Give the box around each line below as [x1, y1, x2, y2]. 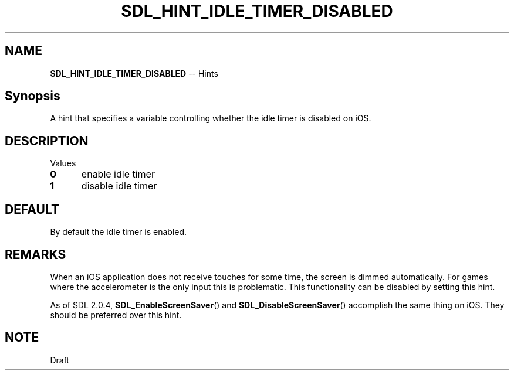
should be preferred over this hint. [50, 309, 182, 320]
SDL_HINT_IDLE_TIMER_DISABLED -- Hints [50, 68, 218, 79]
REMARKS [5, 247, 66, 262]
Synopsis [5, 88, 60, 104]
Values [50, 158, 76, 169]
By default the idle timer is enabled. [50, 227, 187, 237]
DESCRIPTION [5, 133, 89, 148]
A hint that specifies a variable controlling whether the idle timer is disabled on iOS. [50, 113, 371, 124]
